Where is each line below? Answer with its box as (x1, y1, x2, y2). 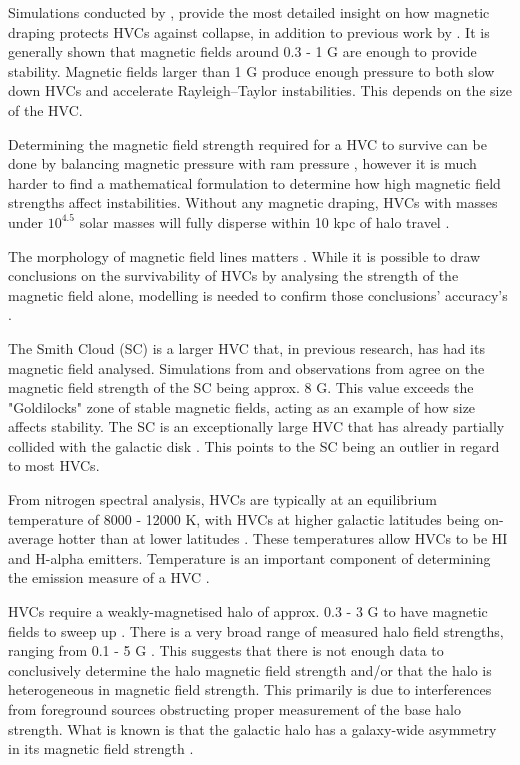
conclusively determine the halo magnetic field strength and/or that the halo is (8, 659, 492, 680)
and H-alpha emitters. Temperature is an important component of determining (8, 547, 491, 568)
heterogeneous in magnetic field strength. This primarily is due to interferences (8, 679, 492, 700)
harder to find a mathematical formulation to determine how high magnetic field (8, 172, 501, 193)
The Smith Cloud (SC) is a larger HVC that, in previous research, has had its (8, 337, 485, 358)
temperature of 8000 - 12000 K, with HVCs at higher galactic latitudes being (8, 508, 480, 529)
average (8, 528, 54, 549)
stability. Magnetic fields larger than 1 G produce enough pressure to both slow (8, 60, 495, 81)
